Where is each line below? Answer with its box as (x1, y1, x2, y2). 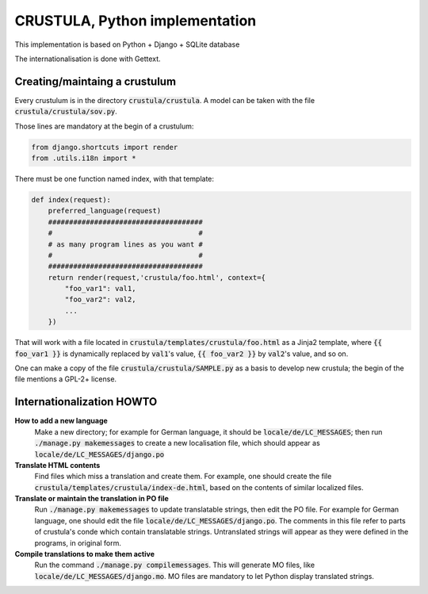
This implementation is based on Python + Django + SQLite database (14, 40, 240, 49)
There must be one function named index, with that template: (14, 174, 214, 183)
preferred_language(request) (48, 206, 162, 216)
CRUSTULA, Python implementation (14, 12, 257, 29)
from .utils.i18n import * (31, 154, 136, 163)
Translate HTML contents (14, 460, 101, 469)
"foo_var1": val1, (64, 284, 136, 293)
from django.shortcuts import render (31, 143, 178, 151)
